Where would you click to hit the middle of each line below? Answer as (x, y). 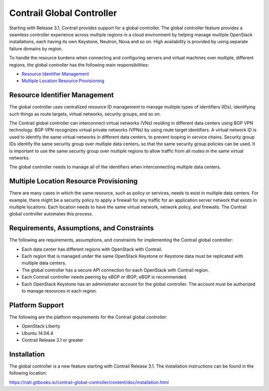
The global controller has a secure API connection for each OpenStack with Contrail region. (115, 270)
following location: (28, 373)
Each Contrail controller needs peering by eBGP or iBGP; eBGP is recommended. (105, 277)
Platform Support (37, 305)
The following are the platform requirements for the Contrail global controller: (88, 317)
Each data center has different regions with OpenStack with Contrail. (92, 249)
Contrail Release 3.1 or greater (53, 340)
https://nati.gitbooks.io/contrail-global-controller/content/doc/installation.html (89, 382)
